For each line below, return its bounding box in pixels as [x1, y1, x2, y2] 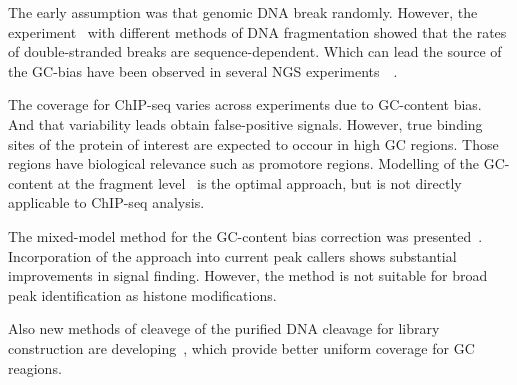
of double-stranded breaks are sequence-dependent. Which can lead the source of [8, 41, 502, 62]
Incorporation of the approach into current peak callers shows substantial [8, 245, 457, 266]
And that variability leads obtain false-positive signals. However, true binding [8, 113, 483, 134]
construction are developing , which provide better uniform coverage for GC [8, 337, 475, 358]
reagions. [8, 357, 62, 378]
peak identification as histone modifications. [8, 284, 277, 305]
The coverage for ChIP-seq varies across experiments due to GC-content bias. [8, 94, 482, 115]
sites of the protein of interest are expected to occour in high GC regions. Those [8, 133, 499, 154]
